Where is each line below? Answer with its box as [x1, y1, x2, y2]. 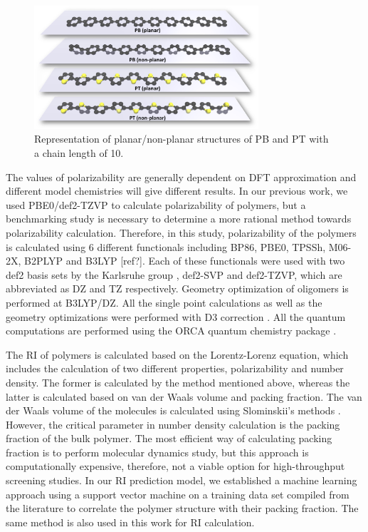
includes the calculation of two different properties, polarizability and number [6, 361, 344, 376]
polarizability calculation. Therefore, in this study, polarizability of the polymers [6, 225, 357, 240]
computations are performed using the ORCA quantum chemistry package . [6, 323, 337, 338]
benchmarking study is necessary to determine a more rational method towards [6, 211, 352, 226]
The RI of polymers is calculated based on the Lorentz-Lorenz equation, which [6, 347, 349, 362]
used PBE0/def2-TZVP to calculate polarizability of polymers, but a [6, 197, 306, 212]
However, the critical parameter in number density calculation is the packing [6, 416, 340, 431]
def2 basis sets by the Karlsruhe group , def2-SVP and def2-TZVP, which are [6, 267, 342, 282]
